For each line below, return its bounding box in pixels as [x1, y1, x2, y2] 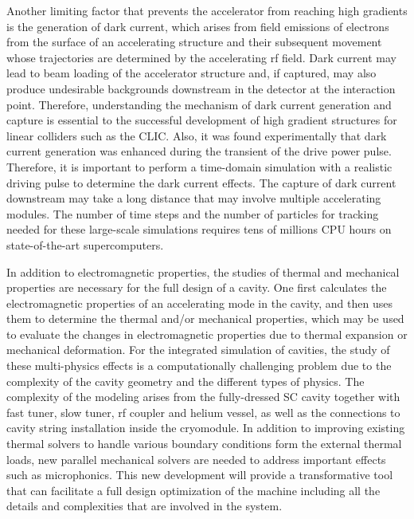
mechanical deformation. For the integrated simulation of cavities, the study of [6, 341, 390, 358]
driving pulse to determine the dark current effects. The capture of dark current [6, 174, 396, 191]
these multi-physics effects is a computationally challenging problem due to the [6, 357, 392, 374]
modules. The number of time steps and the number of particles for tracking [6, 205, 379, 222]
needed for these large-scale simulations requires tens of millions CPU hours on [6, 221, 392, 238]
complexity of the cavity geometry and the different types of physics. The [6, 372, 365, 389]
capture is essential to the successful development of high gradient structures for [6, 112, 397, 128]
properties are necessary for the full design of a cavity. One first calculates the [6, 279, 387, 296]
